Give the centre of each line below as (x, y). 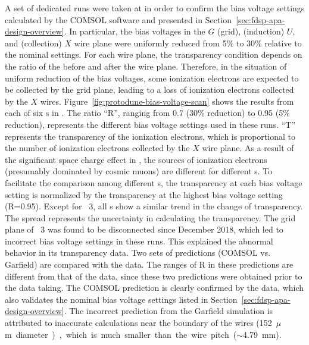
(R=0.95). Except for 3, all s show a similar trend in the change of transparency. (154, 206)
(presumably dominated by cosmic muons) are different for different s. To (139, 171)
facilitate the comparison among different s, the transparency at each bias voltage (154, 182)
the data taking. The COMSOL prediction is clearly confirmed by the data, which (154, 288)
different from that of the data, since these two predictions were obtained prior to (154, 276)
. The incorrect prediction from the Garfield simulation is (168, 311)
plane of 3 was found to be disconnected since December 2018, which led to (144, 229)
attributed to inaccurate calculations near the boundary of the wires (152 (138, 323)
